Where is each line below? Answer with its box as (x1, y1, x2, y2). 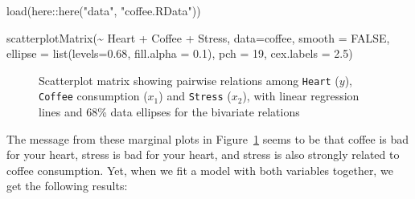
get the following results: (6, 177, 128, 194)
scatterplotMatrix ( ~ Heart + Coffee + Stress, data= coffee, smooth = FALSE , (6, 29, 390, 46)
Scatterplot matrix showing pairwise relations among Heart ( (39, 71, 339, 88)
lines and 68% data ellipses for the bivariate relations (39, 104, 300, 120)
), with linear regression (242, 87, 360, 104)
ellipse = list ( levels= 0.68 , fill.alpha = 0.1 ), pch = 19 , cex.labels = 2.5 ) (6, 45, 353, 62)
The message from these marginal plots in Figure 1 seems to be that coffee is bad (6, 130, 409, 147)
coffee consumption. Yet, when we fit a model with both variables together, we (6, 161, 393, 178)
